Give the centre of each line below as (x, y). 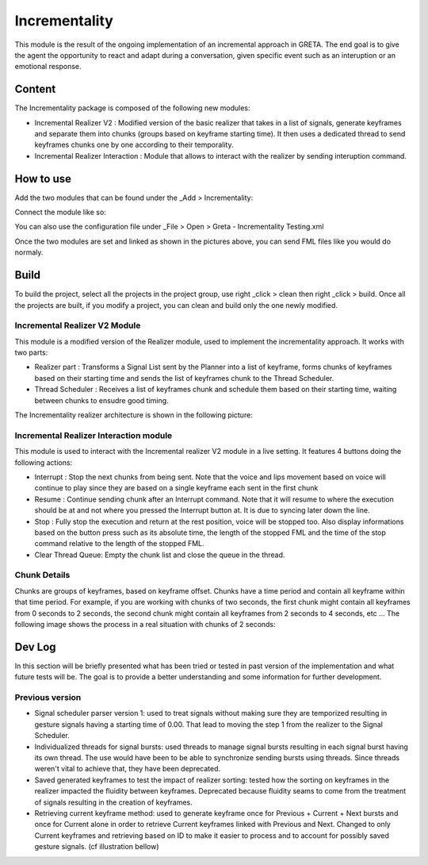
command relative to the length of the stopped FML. (119, 544)
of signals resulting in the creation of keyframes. (114, 802)
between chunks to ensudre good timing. (102, 400)
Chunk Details (42, 575)
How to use (43, 179)
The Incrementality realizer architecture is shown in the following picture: (134, 415)
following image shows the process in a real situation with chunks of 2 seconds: (145, 625)
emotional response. (48, 67)
